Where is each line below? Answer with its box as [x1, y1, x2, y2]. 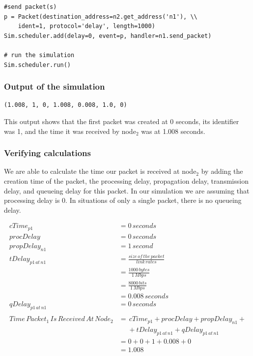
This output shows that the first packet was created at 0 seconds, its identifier [4, 116, 239, 126]
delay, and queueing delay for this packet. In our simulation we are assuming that [4, 185, 250, 195]
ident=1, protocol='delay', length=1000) [18, 23, 155, 30]
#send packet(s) [4, 3, 57, 10]
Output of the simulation [4, 80, 105, 93]
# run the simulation [4, 51, 75, 59]
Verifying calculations [4, 147, 91, 159]
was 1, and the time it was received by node [4, 126, 136, 136]
